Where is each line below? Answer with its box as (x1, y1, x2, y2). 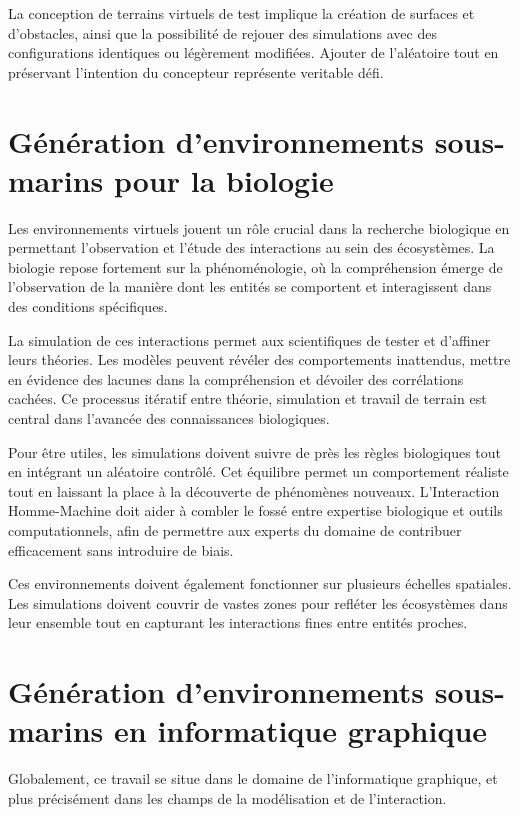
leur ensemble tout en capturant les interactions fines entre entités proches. (8, 612, 468, 633)
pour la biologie (114, 159, 334, 200)
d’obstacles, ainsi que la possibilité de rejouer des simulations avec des (8, 22, 437, 43)
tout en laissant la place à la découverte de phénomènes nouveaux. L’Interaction (8, 480, 500, 501)
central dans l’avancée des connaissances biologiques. (8, 408, 330, 429)
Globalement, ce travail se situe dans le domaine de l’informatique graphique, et (8, 768, 498, 789)
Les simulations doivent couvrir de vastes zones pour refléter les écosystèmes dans (8, 592, 508, 613)
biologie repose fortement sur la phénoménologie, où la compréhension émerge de (8, 256, 503, 277)
